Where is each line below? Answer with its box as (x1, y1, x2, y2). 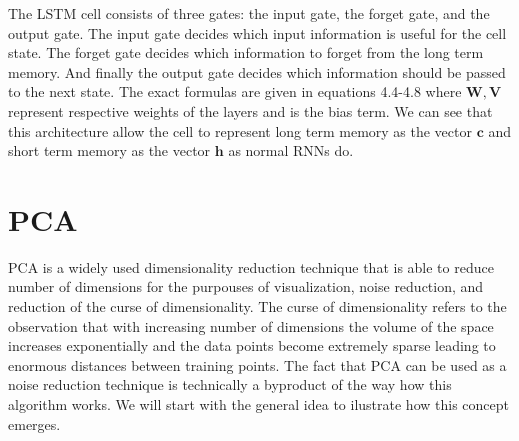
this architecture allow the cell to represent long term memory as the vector (8, 120, 472, 141)
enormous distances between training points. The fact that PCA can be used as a (8, 354, 507, 375)
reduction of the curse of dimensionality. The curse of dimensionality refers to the (8, 296, 507, 317)
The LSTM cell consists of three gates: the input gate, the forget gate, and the (8, 3, 490, 23)
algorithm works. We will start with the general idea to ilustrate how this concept (8, 394, 509, 415)
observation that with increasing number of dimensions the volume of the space (8, 315, 494, 336)
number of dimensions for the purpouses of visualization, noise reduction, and (8, 276, 484, 297)
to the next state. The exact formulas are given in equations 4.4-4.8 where (8, 81, 462, 102)
